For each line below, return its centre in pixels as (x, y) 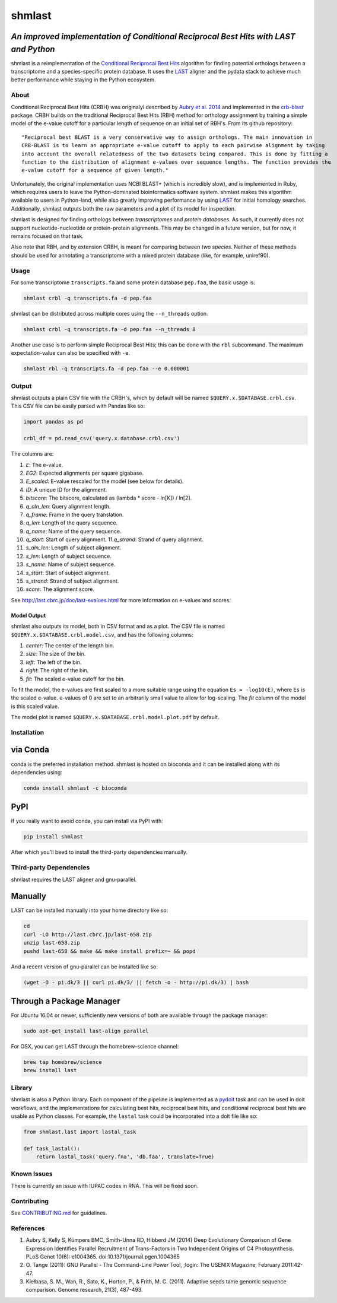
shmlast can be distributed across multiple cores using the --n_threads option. (109, 313)
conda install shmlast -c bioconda (75, 788)
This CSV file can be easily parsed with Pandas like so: (78, 406)
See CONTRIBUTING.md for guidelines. (59, 1213)
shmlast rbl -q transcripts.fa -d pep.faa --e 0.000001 (106, 369)
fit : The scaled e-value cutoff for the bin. (75, 679)
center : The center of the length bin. (70, 645)
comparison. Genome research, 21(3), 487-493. (84, 1290)
